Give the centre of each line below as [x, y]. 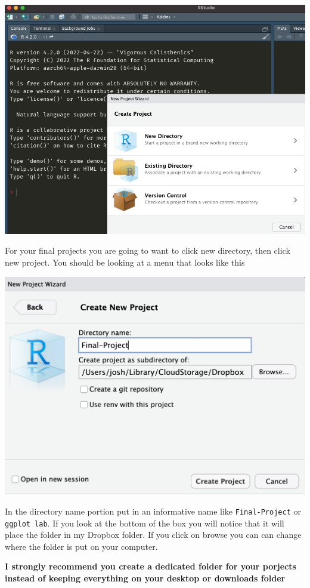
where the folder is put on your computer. [81, 546]
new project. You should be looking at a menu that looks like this [125, 262]
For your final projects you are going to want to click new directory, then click [148, 250]
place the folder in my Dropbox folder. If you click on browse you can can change [153, 535]
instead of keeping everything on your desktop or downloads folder [145, 578]
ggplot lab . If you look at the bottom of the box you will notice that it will [145, 523]
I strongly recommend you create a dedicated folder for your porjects [151, 566]
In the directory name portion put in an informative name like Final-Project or [153, 511]
